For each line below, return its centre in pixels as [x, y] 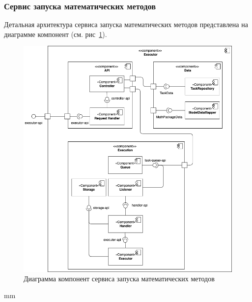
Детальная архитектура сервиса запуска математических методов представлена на [126, 24]
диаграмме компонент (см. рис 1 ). [56, 34]
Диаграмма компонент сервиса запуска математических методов [119, 279]
